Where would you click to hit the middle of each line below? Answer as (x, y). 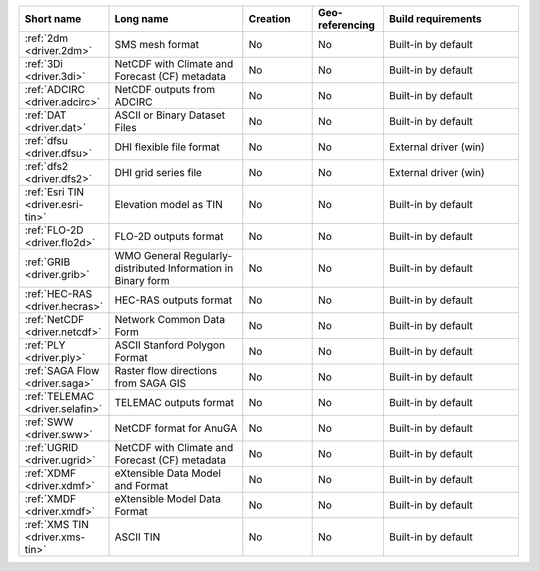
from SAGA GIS (150, 383)
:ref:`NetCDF (54, 319)
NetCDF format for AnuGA (176, 428)
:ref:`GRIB (47, 262)
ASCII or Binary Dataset (170, 115)
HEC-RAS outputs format (173, 300)
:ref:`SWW (49, 422)
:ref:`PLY (45, 345)
